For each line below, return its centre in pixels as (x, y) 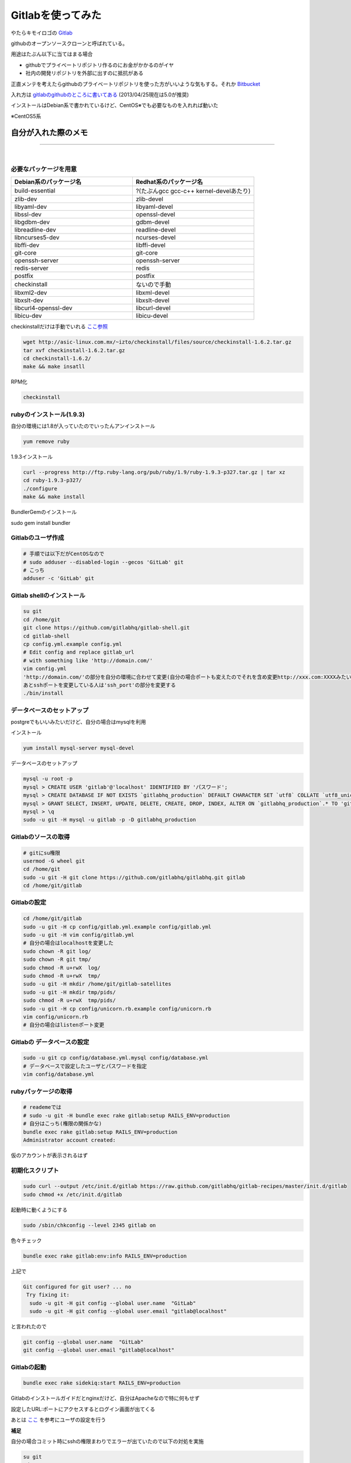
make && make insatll (54, 367)
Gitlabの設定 (29, 902)
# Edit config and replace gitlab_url (79, 652)
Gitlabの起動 (29, 1367)
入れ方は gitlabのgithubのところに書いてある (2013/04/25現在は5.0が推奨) (100, 94)
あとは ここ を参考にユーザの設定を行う (58, 1420)
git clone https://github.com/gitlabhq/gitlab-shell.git (106, 628)
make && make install (54, 497)
